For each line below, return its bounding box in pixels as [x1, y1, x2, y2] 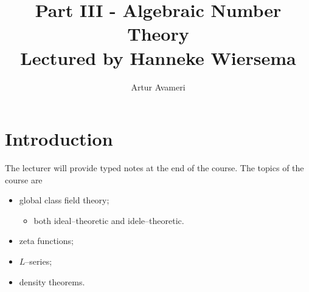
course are [5, 173, 43, 186]
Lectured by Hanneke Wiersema [20, 45, 296, 70]
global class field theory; [19, 194, 109, 206]
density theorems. [19, 275, 85, 288]
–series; [25, 255, 52, 267]
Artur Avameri [131, 80, 186, 93]
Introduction [5, 126, 113, 151]
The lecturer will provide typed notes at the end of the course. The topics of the [5, 161, 304, 174]
